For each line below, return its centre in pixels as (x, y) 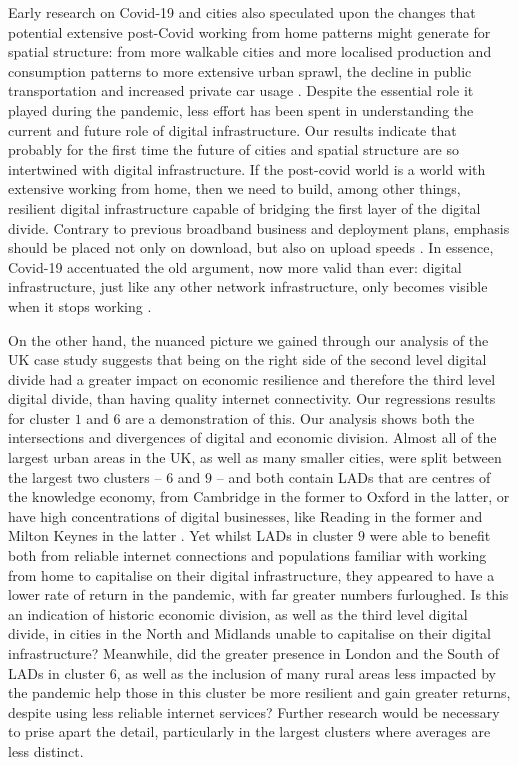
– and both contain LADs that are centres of (353, 476)
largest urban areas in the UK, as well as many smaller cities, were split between (255, 457)
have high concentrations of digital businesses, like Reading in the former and (245, 515)
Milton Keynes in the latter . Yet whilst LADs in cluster (181, 535)
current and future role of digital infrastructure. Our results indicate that (232, 129)
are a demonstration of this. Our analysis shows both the (300, 417)
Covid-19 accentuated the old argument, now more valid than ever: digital (235, 266)
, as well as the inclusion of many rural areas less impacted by (306, 672)
